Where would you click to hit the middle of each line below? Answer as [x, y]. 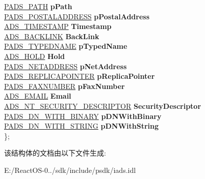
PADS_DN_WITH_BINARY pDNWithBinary [83, 116]
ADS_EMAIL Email [38, 96]
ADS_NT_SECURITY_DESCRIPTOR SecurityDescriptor [103, 106]
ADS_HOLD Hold [35, 56]
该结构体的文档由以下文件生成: [55, 153]
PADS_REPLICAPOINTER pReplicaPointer [80, 76]
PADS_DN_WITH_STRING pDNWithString [82, 126]
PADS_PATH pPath [38, 6]
